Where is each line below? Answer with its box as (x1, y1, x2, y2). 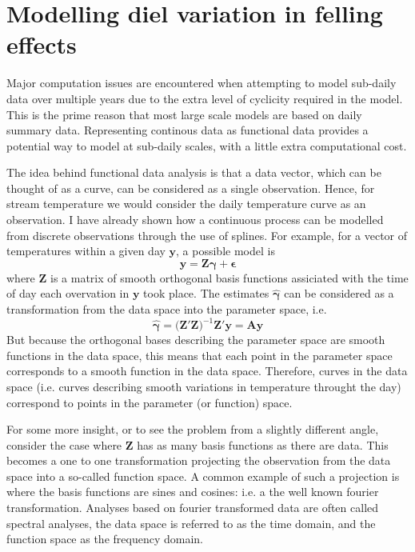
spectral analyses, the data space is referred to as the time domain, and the (6, 514, 376, 531)
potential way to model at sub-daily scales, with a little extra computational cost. (6, 137, 407, 154)
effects (6, 28, 77, 61)
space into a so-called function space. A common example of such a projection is (6, 467, 400, 484)
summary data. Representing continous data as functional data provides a (6, 122, 369, 138)
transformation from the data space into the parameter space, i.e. (6, 301, 327, 318)
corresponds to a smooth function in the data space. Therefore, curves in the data (6, 362, 408, 379)
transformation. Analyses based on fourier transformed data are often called (6, 499, 379, 516)
